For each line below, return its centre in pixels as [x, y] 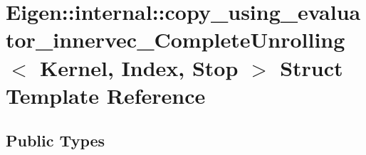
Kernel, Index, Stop [139, 67]
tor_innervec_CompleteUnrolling [176, 39]
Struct [312, 67]
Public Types [56, 140]
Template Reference [106, 95]
